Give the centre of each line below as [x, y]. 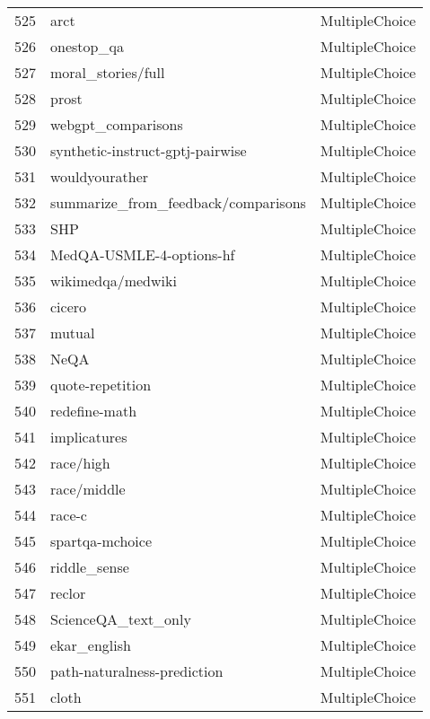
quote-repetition [101, 385]
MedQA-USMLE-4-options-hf [143, 254]
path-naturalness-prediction [137, 671]
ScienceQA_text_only [121, 619]
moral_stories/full [108, 72]
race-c [69, 515]
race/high [80, 463]
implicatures [89, 437]
